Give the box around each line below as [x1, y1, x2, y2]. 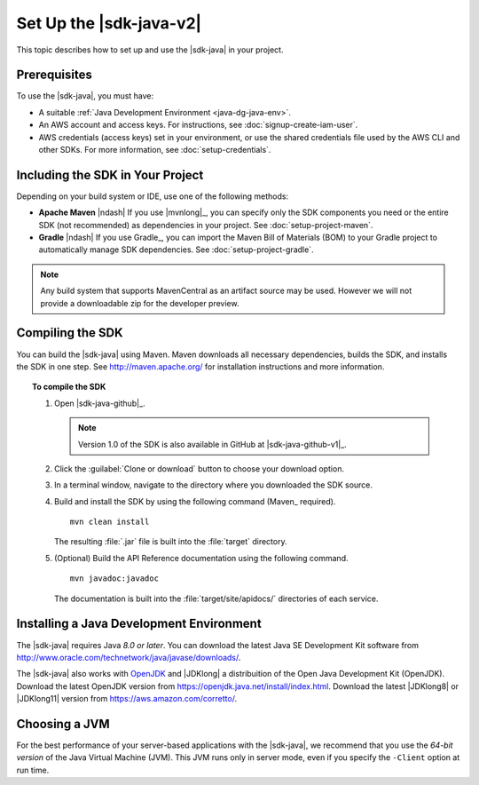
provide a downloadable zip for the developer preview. [40, 297, 239, 308]
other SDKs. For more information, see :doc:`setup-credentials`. [38, 145, 271, 155]
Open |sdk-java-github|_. [54, 398, 145, 408]
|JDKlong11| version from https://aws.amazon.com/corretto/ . [16, 694, 238, 704]
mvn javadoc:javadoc [69, 574, 160, 583]
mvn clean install [69, 517, 150, 527]
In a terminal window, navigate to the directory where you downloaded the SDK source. [54, 480, 373, 490]
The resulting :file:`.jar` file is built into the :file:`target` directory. [54, 536, 287, 547]
